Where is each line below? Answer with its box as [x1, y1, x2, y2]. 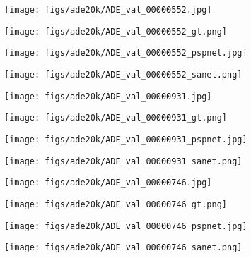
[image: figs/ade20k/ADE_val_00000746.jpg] [4, 178, 212, 188]
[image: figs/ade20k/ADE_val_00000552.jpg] [4, 5, 212, 15]
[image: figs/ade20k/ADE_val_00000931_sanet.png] [4, 156, 243, 166]
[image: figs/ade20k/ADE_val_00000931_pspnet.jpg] [4, 134, 247, 145]
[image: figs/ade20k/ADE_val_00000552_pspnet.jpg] [4, 48, 247, 59]
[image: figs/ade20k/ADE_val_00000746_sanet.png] [4, 242, 243, 253]
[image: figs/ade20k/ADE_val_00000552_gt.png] [4, 26, 227, 37]
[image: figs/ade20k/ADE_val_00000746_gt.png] [4, 199, 227, 209]
